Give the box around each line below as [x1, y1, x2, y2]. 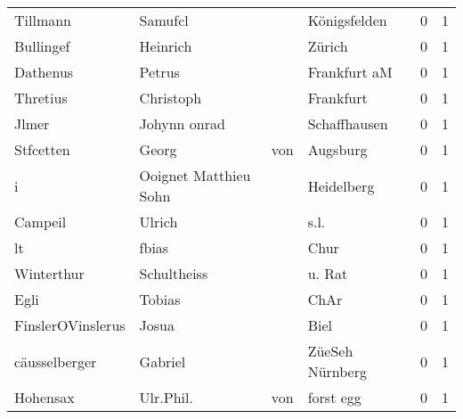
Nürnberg [307, 361, 367, 382]
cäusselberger [14, 350, 97, 372]
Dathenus [14, 62, 74, 82]
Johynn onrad [139, 113, 225, 134]
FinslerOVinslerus [14, 315, 126, 335]
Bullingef [14, 36, 70, 56]
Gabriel [139, 350, 186, 372]
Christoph [139, 87, 202, 108]
